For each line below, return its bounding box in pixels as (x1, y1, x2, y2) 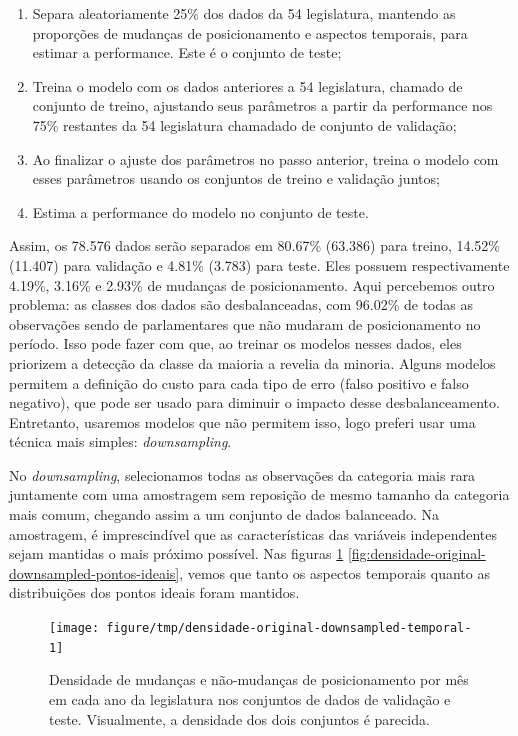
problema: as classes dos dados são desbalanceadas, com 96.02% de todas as (9, 294, 473, 315)
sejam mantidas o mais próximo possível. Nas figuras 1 (9, 543, 344, 564)
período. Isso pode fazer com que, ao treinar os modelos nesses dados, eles (9, 333, 462, 354)
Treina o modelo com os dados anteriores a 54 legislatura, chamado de (32, 75, 463, 96)
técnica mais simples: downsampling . (9, 431, 232, 452)
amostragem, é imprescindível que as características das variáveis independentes (9, 523, 498, 544)
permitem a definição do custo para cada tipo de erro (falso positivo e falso (9, 372, 469, 393)
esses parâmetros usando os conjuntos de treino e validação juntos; (32, 168, 440, 189)
